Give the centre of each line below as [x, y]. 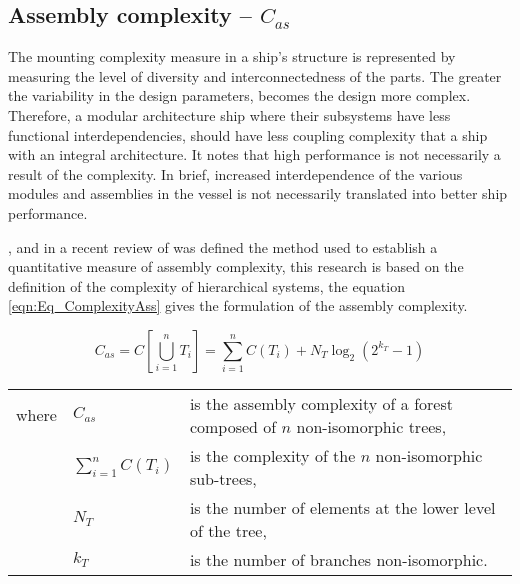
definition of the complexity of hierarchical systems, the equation [206, 285]
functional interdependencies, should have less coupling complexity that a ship [248, 134]
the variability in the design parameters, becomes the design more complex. [239, 95]
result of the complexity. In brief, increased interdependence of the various [235, 173]
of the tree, [228, 530]
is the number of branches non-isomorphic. [338, 559]
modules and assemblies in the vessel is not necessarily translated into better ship [258, 193]
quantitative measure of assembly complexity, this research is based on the [236, 266]
